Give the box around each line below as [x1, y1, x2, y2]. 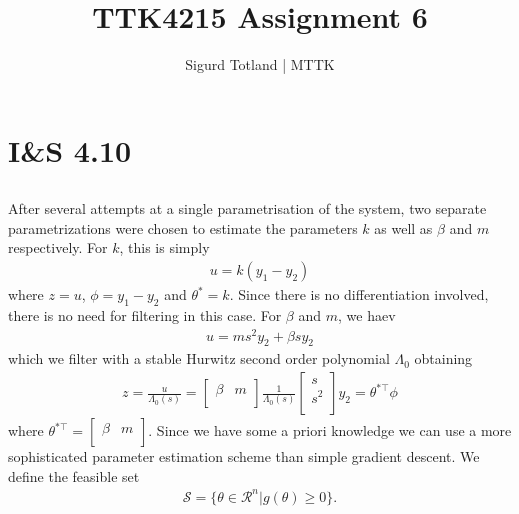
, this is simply [119, 237, 210, 258]
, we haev [338, 304, 396, 325]
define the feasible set [8, 465, 140, 486]
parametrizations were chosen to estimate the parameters [8, 217, 358, 238]
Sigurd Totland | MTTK [185, 54, 335, 75]
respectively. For [8, 237, 108, 258]
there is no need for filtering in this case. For [8, 304, 282, 325]
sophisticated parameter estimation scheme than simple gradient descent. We [8, 446, 480, 467]
